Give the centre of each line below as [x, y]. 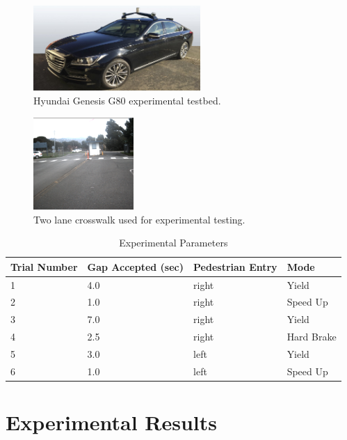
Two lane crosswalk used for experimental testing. [139, 219]
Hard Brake [312, 337]
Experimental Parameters [173, 243]
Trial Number [44, 266]
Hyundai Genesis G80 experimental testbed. [127, 100]
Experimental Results [111, 422]
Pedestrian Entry [235, 266]
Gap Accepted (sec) [136, 266]
